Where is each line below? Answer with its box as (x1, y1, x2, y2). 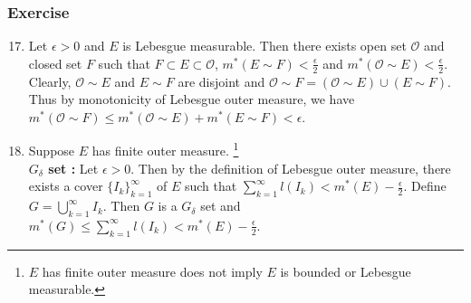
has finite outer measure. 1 (91, 138, 239, 160)
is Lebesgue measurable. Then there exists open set (122, 36, 407, 55)
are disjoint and (178, 71, 265, 90)
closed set (28, 53, 82, 72)
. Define (403, 176, 447, 195)
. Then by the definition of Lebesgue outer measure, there (130, 158, 451, 177)
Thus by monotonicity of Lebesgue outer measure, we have (28, 90, 355, 109)
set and (200, 196, 241, 215)
